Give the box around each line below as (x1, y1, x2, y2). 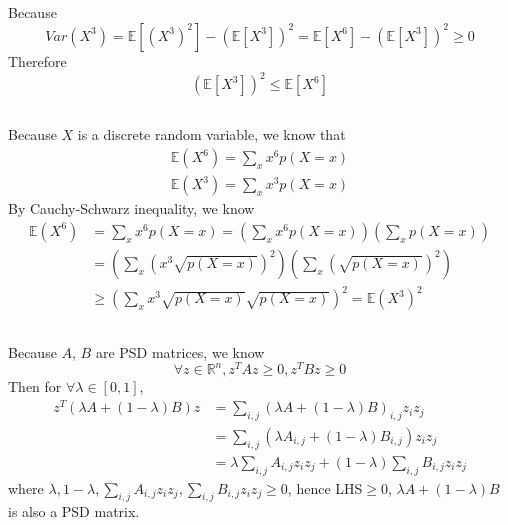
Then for (8, 376, 62, 397)
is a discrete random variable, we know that (77, 124, 346, 145)
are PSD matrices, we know (95, 341, 265, 362)
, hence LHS (287, 477, 363, 498)
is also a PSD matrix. (8, 501, 140, 522)
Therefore (8, 50, 67, 71)
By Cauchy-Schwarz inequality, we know (8, 198, 255, 219)
